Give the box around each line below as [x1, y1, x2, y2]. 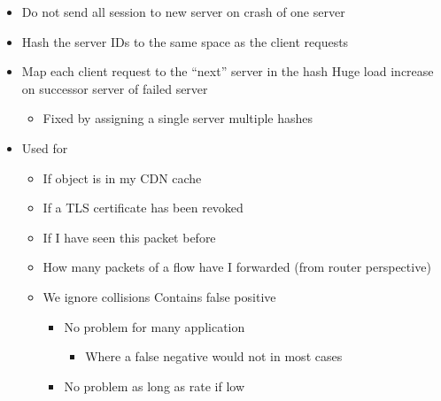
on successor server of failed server [21, 79, 208, 97]
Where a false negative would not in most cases [85, 347, 343, 366]
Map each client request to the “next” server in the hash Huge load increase [21, 62, 434, 81]
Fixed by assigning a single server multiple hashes [43, 109, 313, 127]
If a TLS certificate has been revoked [43, 198, 244, 217]
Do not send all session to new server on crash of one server [21, 3, 345, 20]
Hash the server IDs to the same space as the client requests [21, 32, 349, 50]
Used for [21, 138, 68, 157]
